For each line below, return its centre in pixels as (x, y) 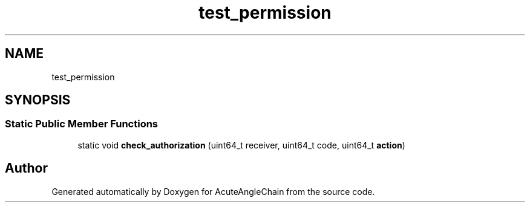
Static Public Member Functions (82, 124)
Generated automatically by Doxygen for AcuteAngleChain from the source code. (213, 191)
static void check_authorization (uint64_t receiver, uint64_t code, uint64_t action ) (241, 145)
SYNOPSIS (38, 100)
